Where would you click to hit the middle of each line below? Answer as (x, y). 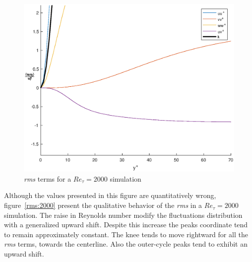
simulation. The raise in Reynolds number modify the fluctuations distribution (123, 215)
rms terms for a (48, 178)
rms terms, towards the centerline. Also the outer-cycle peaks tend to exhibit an (126, 244)
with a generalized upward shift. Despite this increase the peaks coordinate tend (126, 225)
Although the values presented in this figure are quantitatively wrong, (110, 195)
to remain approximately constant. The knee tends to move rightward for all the (126, 234)
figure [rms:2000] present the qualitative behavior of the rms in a (103, 205)
